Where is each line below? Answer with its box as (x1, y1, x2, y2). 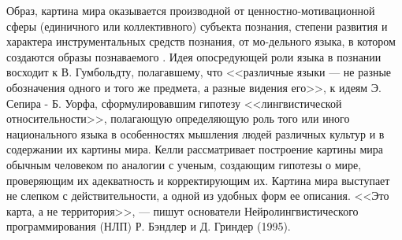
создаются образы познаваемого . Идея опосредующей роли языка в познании (6, 48, 382, 65)
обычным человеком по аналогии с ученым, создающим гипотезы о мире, (6, 156, 362, 172)
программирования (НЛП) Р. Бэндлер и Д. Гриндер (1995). (6, 218, 291, 234)
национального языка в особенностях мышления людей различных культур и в (6, 125, 385, 142)
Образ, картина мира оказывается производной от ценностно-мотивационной (6, 2, 375, 18)
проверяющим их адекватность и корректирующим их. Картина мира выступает (6, 172, 390, 188)
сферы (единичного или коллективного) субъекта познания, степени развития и (6, 17, 388, 34)
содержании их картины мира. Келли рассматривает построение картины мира (6, 141, 383, 157)
